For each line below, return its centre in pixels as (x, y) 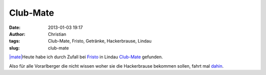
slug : (14, 48)
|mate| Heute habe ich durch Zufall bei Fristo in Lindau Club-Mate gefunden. (86, 57)
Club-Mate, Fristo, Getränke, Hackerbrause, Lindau (100, 41)
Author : (17, 34)
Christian (57, 34)
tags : (15, 41)
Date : (15, 27)
